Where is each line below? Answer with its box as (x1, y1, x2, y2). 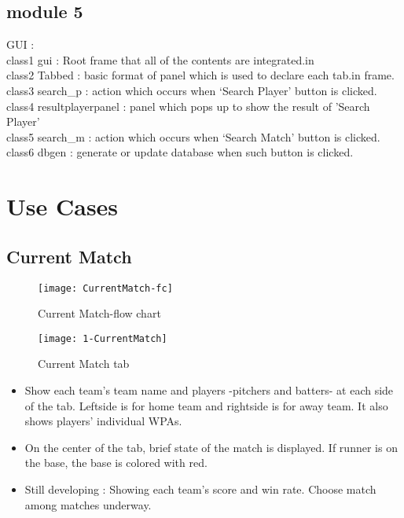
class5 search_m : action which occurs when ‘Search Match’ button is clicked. (6, 128, 380, 145)
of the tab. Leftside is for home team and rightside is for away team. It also (24, 397, 388, 413)
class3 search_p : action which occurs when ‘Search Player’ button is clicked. (6, 82, 377, 98)
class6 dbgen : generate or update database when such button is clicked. (6, 144, 354, 160)
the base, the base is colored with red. (24, 454, 208, 471)
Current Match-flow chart (38, 305, 161, 321)
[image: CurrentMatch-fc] (38, 282, 173, 294)
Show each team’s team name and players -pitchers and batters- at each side (24, 382, 394, 399)
